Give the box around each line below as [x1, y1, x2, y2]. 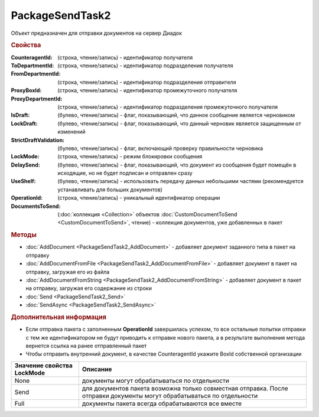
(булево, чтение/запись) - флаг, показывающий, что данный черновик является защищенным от [57, 120, 301, 127]
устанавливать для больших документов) [57, 186, 162, 193]
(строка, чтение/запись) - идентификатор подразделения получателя [57, 62, 233, 69]
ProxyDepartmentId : [11, 95, 63, 102]
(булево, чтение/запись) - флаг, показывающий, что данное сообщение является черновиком [57, 112, 295, 119]
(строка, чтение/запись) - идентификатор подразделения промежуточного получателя [57, 103, 278, 110]
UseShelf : [11, 178, 36, 185]
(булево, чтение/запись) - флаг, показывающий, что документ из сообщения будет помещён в [57, 161, 297, 168]
